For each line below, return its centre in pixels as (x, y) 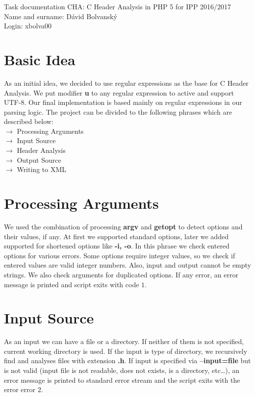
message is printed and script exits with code (72, 284)
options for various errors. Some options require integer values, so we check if (120, 255)
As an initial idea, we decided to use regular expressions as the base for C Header (126, 83)
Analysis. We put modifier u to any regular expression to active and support (119, 92)
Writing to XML (41, 169)
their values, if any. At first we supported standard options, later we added (116, 236)
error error (20, 389)
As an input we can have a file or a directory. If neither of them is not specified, (124, 341)
